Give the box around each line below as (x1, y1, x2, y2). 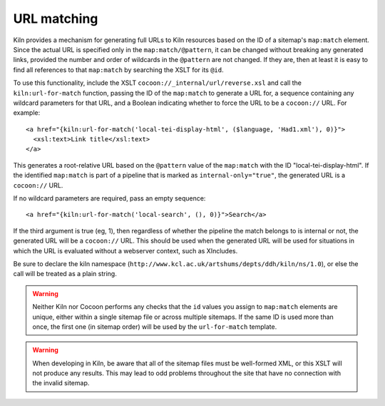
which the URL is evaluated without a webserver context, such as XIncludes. (13, 246, 238, 255)
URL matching (13, 11, 98, 26)
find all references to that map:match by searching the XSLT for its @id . (13, 65, 224, 74)
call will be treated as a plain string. (13, 270, 117, 278)
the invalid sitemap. (32, 379, 90, 387)
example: (13, 108, 41, 117)
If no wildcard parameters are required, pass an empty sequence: (13, 194, 206, 203)
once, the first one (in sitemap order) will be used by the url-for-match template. (32, 322, 277, 331)
